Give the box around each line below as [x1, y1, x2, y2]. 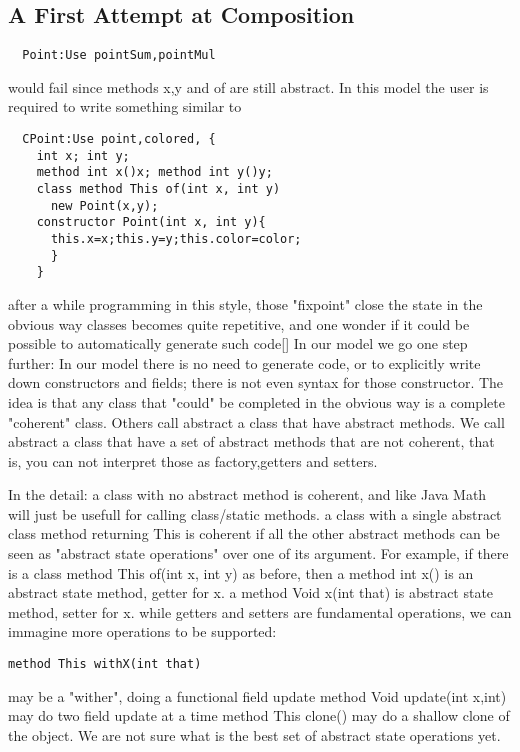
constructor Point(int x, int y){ [36, 215, 266, 230]
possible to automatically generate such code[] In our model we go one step [8, 333, 468, 354]
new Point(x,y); [50, 198, 159, 213]
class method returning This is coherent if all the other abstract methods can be [8, 523, 500, 544]
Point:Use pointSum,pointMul [22, 48, 216, 63]
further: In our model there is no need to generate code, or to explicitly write [8, 352, 481, 373]
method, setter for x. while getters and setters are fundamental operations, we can [8, 601, 512, 622]
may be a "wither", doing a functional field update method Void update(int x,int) [8, 685, 507, 706]
